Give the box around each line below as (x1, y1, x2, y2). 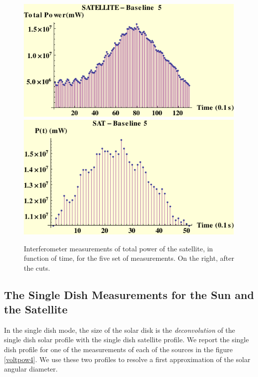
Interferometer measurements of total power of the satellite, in (24, 243, 213, 253)
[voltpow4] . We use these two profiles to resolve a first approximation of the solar (4, 354, 251, 364)
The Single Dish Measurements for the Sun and (4, 287, 254, 302)
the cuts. (24, 262, 50, 273)
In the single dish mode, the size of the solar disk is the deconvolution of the (4, 324, 235, 335)
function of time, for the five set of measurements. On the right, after (24, 253, 234, 263)
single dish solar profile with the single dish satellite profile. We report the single (4, 334, 249, 345)
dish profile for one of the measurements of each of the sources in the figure (4, 344, 233, 355)
